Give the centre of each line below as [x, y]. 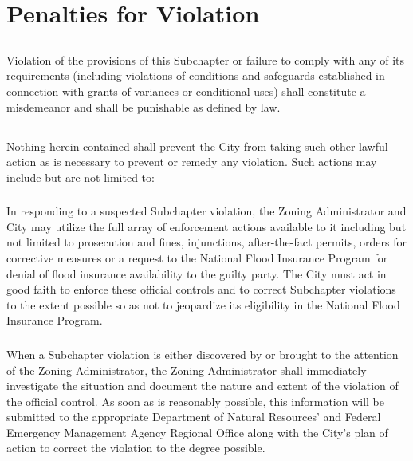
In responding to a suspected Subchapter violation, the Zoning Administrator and [206, 211]
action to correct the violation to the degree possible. [136, 448]
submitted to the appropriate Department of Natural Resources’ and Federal [194, 417]
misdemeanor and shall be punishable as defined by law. [144, 106]
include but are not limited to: [81, 177]
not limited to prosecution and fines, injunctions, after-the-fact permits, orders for [206, 242]
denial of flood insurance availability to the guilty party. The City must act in [197, 273]
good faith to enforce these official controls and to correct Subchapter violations [201, 289]
